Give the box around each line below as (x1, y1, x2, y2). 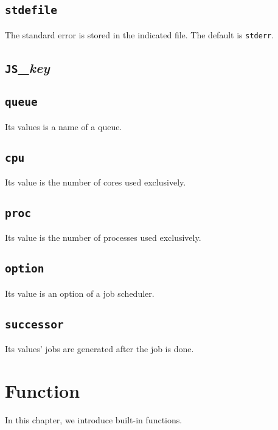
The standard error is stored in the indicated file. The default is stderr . (5, 28, 274, 41)
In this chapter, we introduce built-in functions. (5, 413, 182, 426)
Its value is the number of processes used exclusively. (5, 231, 201, 244)
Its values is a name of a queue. (5, 120, 122, 133)
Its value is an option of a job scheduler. (5, 286, 155, 299)
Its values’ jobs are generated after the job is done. (5, 342, 194, 355)
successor (5, 317, 64, 331)
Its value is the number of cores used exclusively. (5, 175, 186, 188)
